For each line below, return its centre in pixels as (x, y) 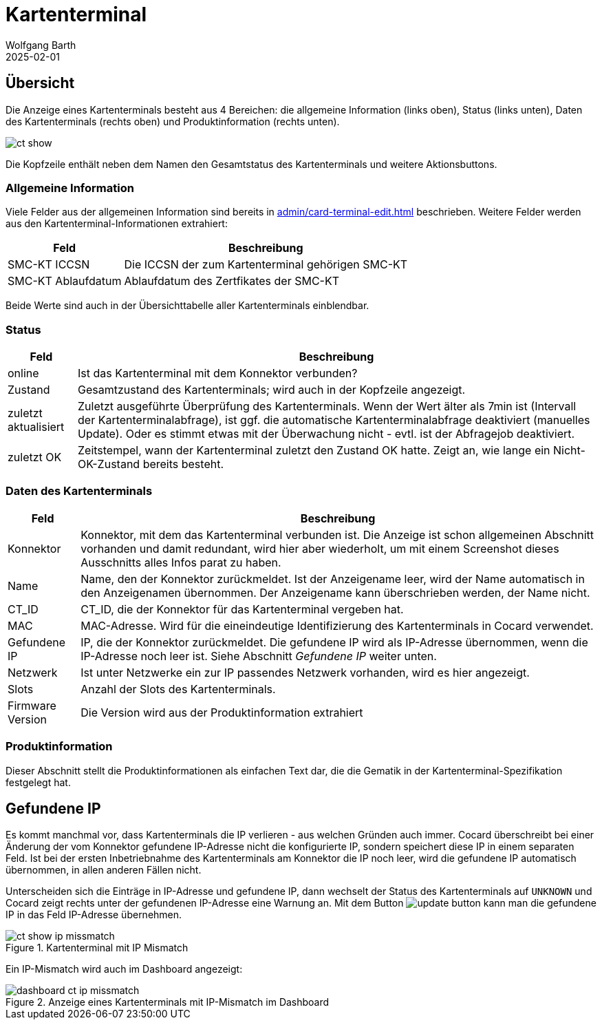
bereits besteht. (183, 464)
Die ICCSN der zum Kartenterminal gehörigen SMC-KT (266, 265)
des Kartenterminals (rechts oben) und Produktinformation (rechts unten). (173, 121)
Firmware (32, 705)
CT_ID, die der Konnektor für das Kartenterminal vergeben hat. (242, 609)
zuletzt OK (35, 457)
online (23, 373)
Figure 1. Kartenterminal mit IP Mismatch (97, 948)
